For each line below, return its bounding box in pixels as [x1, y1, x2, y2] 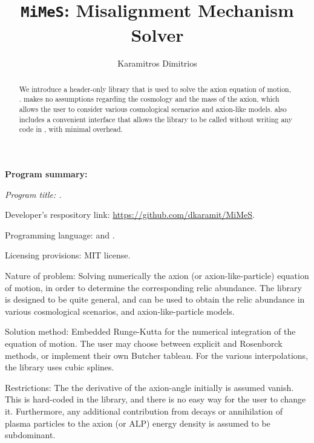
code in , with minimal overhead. [19, 124, 123, 134]
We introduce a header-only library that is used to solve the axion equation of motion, [19, 84, 292, 94]
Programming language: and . [5, 228, 115, 241]
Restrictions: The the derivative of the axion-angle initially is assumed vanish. [5, 381, 294, 393]
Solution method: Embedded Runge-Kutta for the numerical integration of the [5, 325, 296, 338]
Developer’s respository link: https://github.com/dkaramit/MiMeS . [5, 208, 255, 221]
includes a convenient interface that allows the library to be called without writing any [19, 114, 292, 124]
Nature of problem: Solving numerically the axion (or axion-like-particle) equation [5, 269, 309, 282]
